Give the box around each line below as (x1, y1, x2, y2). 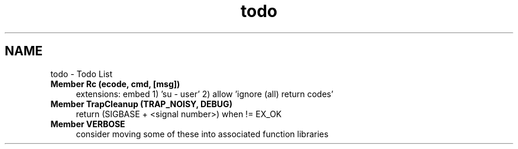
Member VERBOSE (50, 118, 125, 129)
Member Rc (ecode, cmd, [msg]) (50, 78, 180, 89)
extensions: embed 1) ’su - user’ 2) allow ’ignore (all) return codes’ (76, 88, 334, 99)
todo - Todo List (50, 68, 113, 79)
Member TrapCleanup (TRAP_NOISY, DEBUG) (50, 98, 232, 109)
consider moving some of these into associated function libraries (76, 128, 329, 139)
